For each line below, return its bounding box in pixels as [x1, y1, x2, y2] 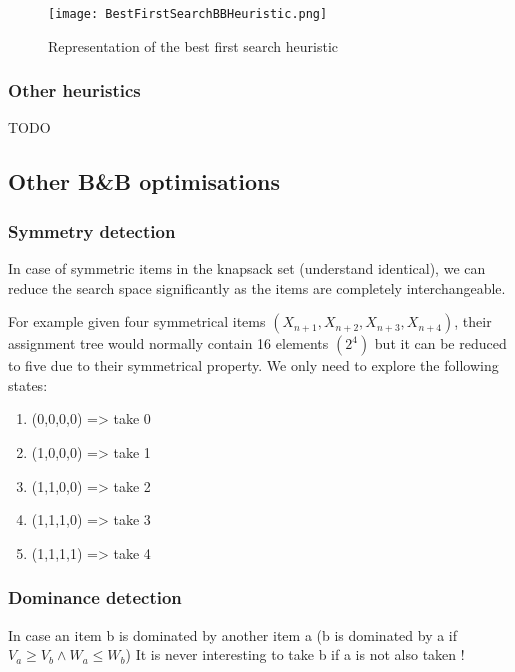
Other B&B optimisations [8, 166, 280, 197]
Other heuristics [8, 78, 141, 103]
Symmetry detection [8, 218, 176, 243]
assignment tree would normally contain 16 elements [8, 333, 329, 354]
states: [8, 374, 48, 395]
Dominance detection [8, 585, 182, 610]
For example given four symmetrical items [8, 311, 266, 332]
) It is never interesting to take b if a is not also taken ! [125, 644, 465, 665]
